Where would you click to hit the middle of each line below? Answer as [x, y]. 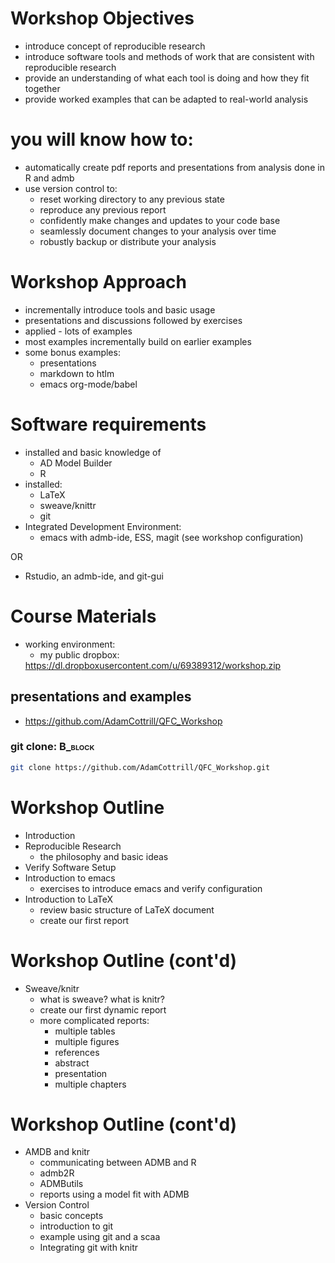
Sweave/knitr [52, 988]
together [42, 88]
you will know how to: [102, 139]
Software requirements [108, 424]
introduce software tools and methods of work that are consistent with [169, 56]
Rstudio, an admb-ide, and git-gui [94, 576]
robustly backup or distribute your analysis [128, 241]
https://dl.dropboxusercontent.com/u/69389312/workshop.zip [153, 665]
